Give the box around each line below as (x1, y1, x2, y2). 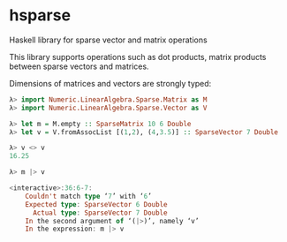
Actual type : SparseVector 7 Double (32, 208, 168, 217)
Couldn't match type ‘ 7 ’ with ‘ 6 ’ (25, 192, 152, 200)
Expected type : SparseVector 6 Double (25, 200, 168, 208)
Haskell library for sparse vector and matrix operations (9, 34, 208, 45)
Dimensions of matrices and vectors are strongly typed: (9, 78, 212, 88)
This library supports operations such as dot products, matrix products (9, 51, 267, 62)
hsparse (9, 5, 72, 26)
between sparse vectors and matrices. (9, 61, 149, 72)
